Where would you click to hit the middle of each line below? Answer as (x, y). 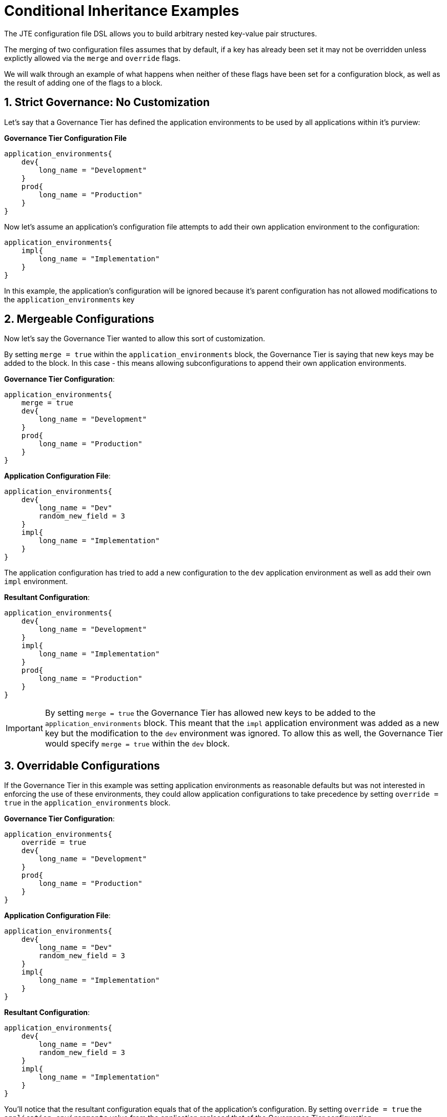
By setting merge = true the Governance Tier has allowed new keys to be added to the (210, 713)
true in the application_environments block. (87, 803)
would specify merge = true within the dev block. (137, 744)
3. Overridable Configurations (82, 766)
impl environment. (36, 582)
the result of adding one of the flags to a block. (83, 82)
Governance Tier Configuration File (66, 138)
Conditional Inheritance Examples (122, 11)
